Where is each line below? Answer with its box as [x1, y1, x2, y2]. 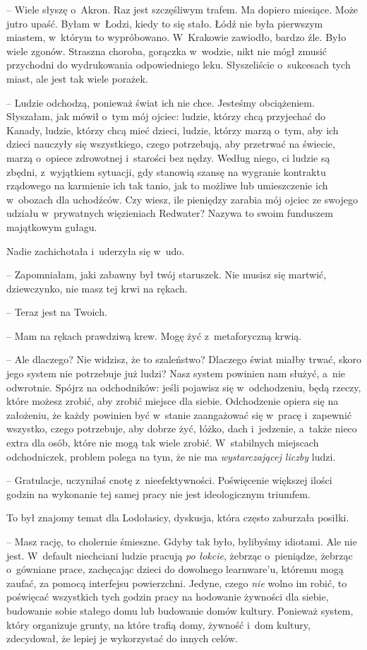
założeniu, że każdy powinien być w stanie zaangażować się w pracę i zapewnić [6, 407, 351, 422]
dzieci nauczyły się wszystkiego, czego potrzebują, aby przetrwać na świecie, [6, 136, 335, 151]
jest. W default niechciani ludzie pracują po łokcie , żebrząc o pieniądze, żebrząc [6, 548, 353, 562]
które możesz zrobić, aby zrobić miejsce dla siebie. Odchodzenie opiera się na [6, 394, 339, 408]
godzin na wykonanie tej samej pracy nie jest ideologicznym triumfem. [6, 486, 311, 501]
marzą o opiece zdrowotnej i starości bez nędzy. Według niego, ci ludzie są [6, 150, 330, 165]
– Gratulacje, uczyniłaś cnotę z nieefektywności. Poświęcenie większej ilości [6, 473, 332, 487]
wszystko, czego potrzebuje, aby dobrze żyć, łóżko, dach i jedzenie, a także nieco [6, 421, 357, 436]
